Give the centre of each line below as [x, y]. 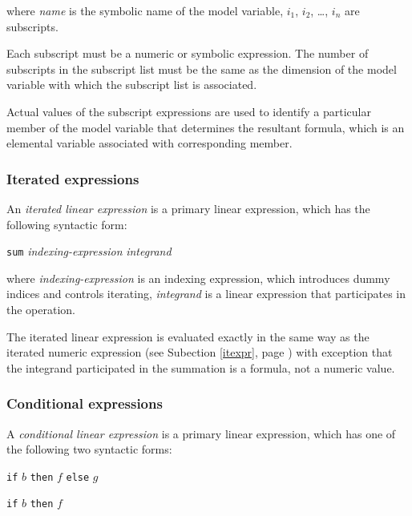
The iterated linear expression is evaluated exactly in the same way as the [188, 336]
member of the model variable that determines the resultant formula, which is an [206, 127]
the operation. [41, 309]
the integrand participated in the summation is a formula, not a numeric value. [201, 367]
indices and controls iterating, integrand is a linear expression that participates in [206, 294]
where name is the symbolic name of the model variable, [145, 10]
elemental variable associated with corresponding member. [149, 143]
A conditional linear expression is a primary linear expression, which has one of [201, 433]
